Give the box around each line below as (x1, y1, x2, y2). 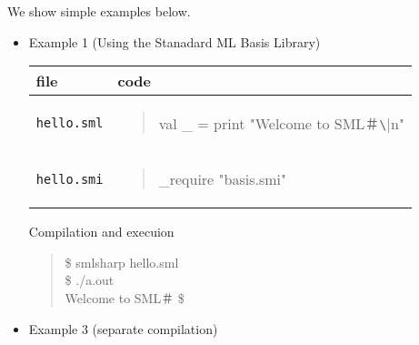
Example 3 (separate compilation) (28, 319, 218, 338)
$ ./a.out (65, 270, 115, 289)
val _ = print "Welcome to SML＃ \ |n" (158, 113, 404, 135)
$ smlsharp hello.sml (65, 252, 179, 271)
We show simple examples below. (7, 2, 191, 20)
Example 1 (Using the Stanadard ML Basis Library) (28, 32, 321, 51)
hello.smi (35, 171, 104, 187)
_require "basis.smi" (158, 168, 286, 190)
